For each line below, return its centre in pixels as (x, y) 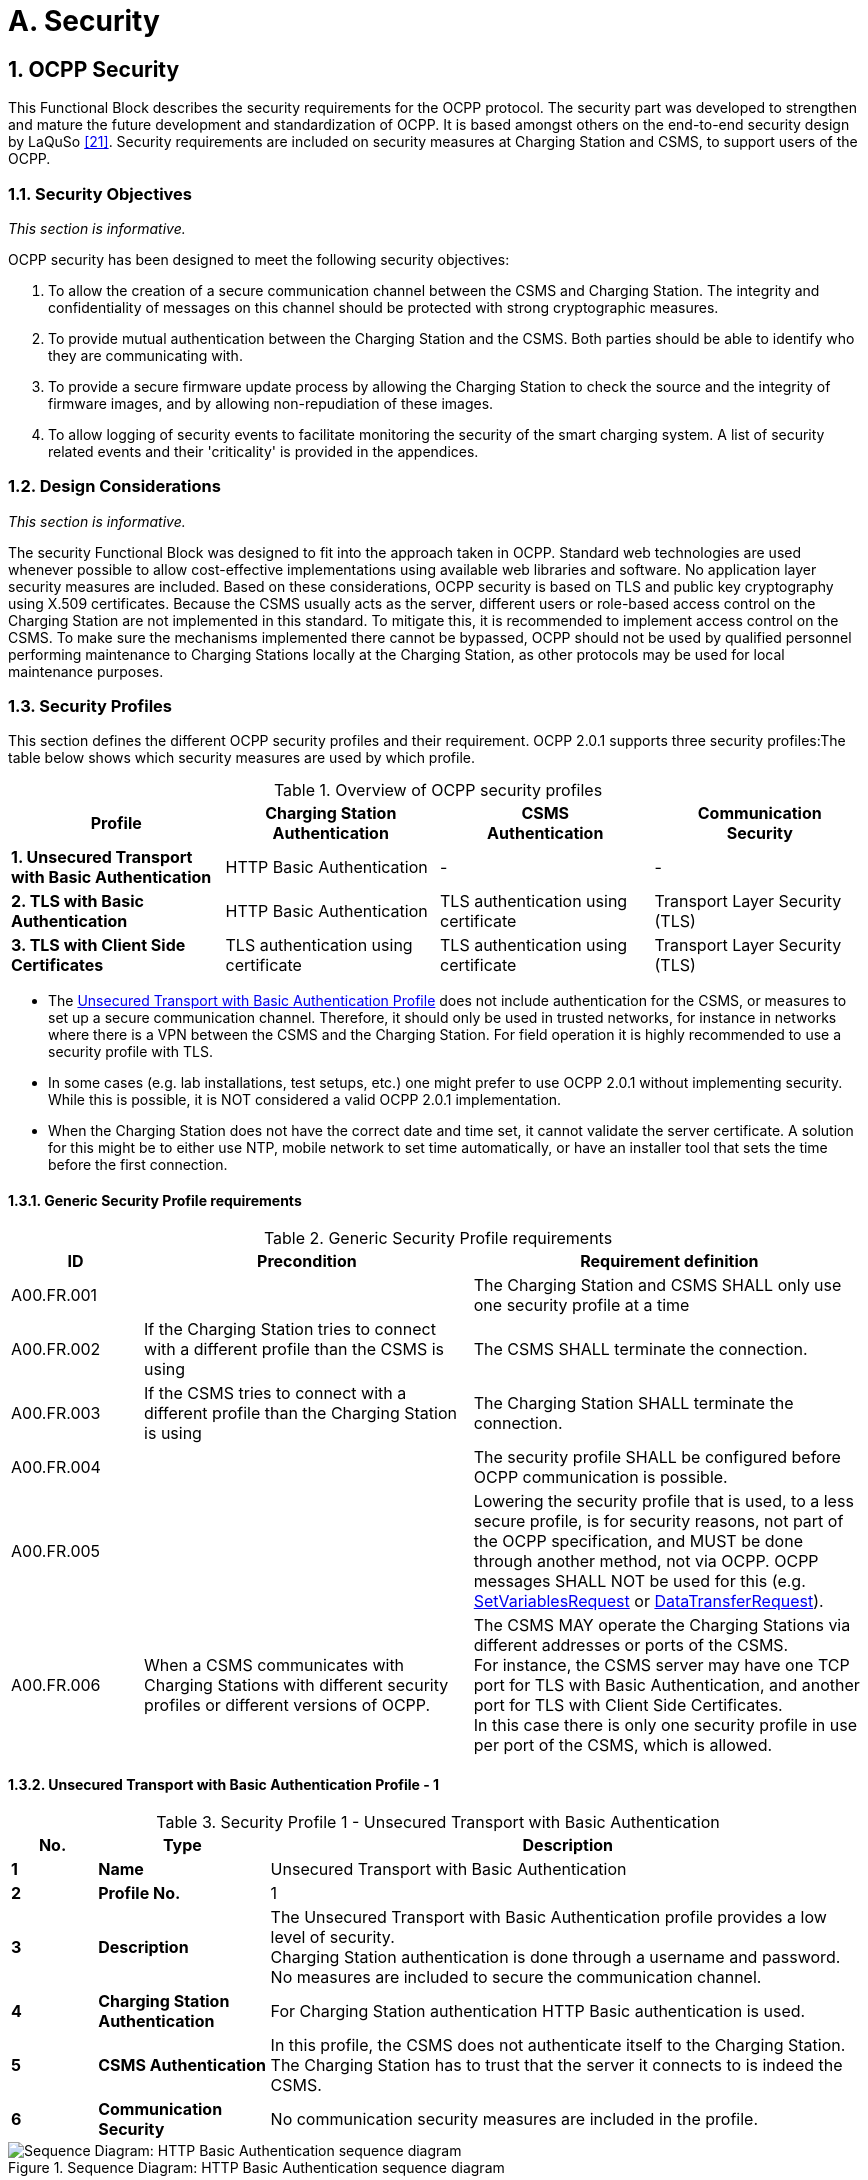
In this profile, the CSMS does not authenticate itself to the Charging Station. (558, 2044)
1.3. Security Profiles (90, 706)
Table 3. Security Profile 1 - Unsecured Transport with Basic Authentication (438, 1821)
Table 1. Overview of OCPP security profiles (438, 790)
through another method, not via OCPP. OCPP (646, 1560)
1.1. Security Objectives (100, 193)
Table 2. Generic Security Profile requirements (438, 1237)
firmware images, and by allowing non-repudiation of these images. (271, 403)
